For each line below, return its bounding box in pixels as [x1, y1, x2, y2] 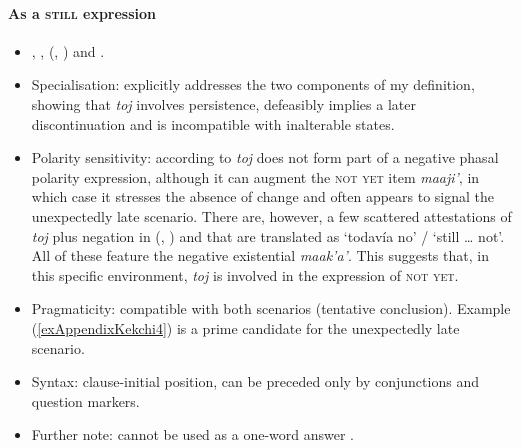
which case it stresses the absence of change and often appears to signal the [31, 186, 495, 207]
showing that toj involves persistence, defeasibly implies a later [31, 93, 416, 114]
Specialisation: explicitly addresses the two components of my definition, [31, 74, 475, 95]
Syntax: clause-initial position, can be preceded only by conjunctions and [31, 371, 479, 392]
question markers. [31, 390, 140, 411]
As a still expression [8, 2, 157, 23]
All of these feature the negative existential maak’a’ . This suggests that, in [31, 245, 489, 266]
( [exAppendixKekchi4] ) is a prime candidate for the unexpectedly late [31, 317, 460, 338]
